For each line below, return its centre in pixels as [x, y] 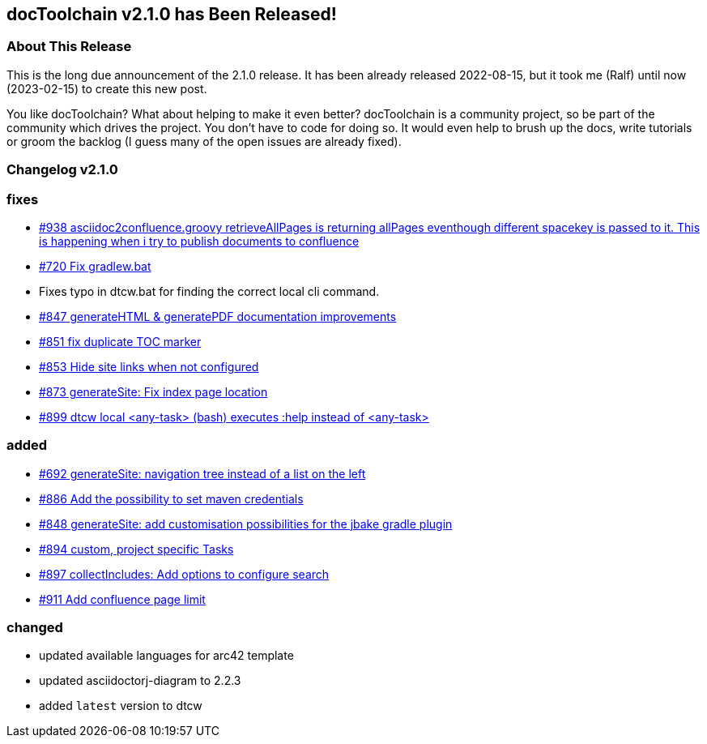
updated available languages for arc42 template [166, 656]
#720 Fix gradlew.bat [95, 266]
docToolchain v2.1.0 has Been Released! [172, 14]
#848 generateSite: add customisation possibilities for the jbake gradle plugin [246, 524]
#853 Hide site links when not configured [149, 366]
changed [35, 628]
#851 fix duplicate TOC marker [120, 341]
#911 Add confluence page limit [122, 599]
